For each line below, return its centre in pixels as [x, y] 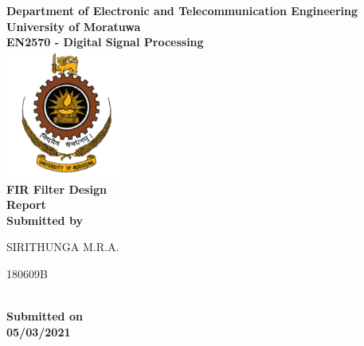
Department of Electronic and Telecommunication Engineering [182, 10]
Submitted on [45, 316]
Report [26, 204]
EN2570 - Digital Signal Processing [105, 42]
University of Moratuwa [74, 26]
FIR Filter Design [57, 189]
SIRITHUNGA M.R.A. [63, 247]
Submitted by [45, 220]
